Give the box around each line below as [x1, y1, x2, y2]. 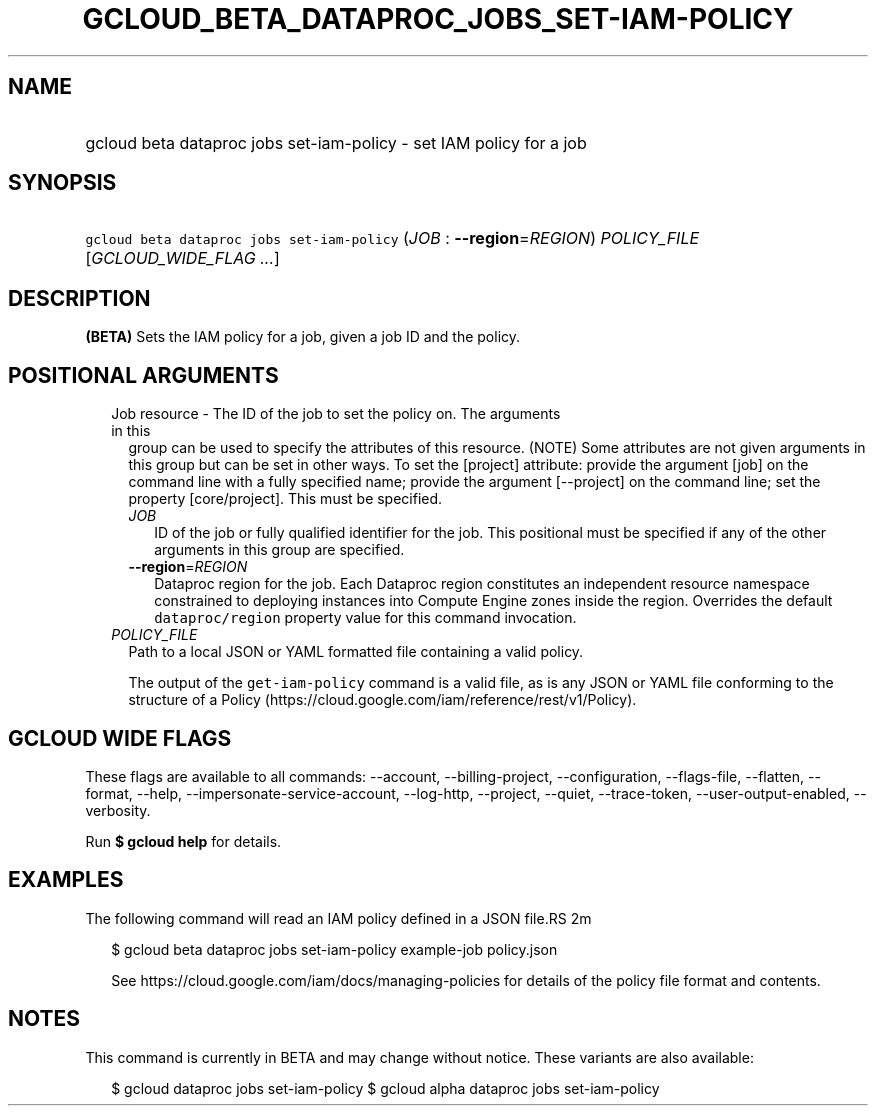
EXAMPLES [8, 867, 124, 893]
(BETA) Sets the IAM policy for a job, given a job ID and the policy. [85, 328, 521, 346]
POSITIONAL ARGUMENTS [8, 362, 279, 388]
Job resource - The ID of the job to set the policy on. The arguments [111, 405, 561, 423]
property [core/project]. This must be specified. [128, 490, 443, 508]
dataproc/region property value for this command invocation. [154, 609, 577, 627]
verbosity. [85, 801, 151, 819]
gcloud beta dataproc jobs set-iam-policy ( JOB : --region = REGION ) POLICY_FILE [85, 228, 700, 249]
